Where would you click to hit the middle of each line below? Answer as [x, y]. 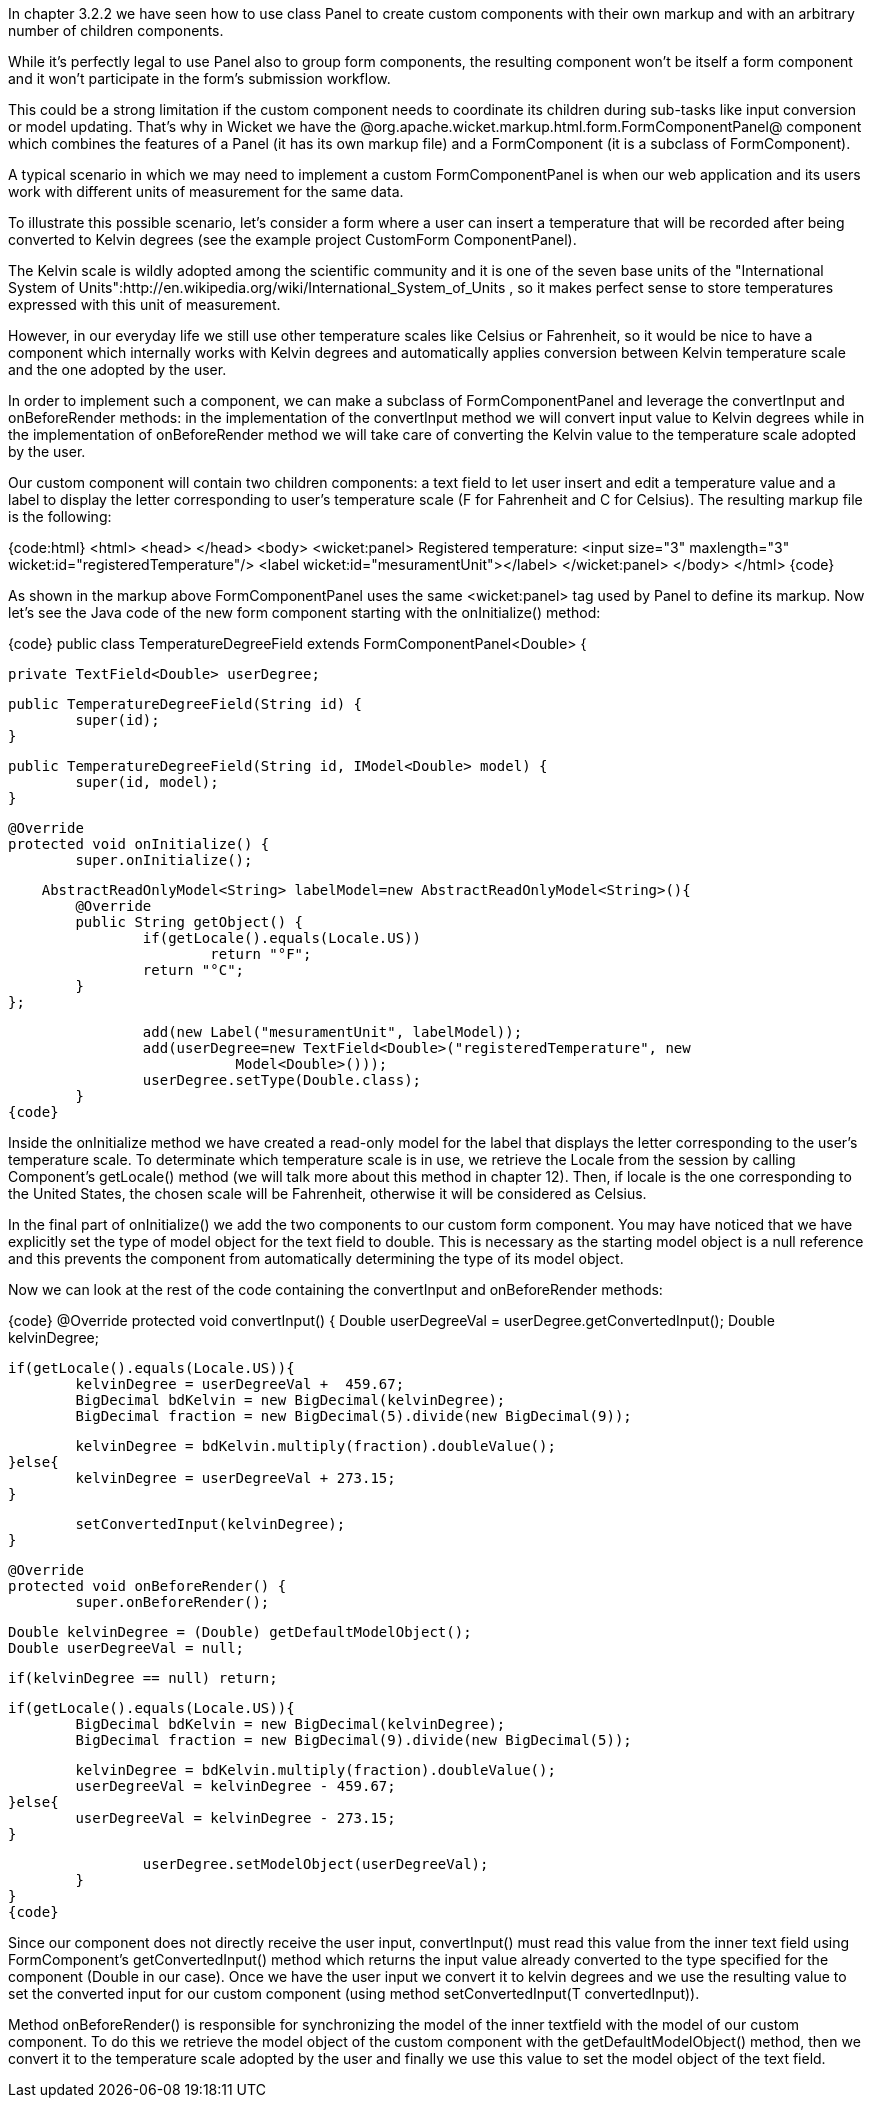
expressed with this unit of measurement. [144, 304]
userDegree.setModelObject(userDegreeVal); [315, 1864]
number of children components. [116, 30]
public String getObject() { [189, 922]
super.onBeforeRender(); [172, 1602]
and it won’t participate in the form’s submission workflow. [199, 78]
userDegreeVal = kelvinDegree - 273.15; [235, 1818]
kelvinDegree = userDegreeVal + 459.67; [240, 1384]
